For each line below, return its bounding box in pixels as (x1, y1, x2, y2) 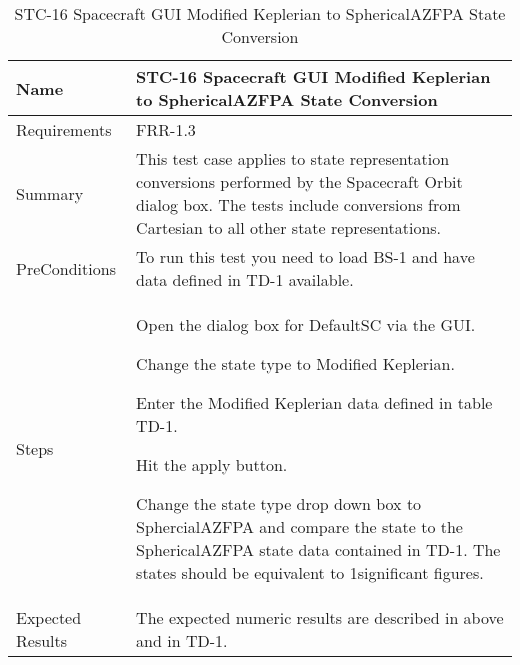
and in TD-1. (136, 629, 228, 652)
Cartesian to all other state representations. (136, 216, 442, 239)
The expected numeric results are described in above (136, 606, 504, 629)
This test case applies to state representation (136, 147, 450, 170)
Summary (16, 181, 84, 205)
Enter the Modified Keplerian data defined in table (136, 391, 493, 414)
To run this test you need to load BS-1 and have (136, 245, 475, 268)
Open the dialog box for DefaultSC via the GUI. (136, 313, 476, 336)
